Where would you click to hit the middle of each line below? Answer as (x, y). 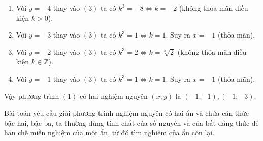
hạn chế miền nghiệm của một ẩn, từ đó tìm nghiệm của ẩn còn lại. (109, 133)
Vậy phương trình (32, 96)
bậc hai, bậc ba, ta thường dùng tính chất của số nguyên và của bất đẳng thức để (131, 122)
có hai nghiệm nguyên (113, 96)
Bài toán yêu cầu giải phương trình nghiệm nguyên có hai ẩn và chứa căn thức (127, 113)
